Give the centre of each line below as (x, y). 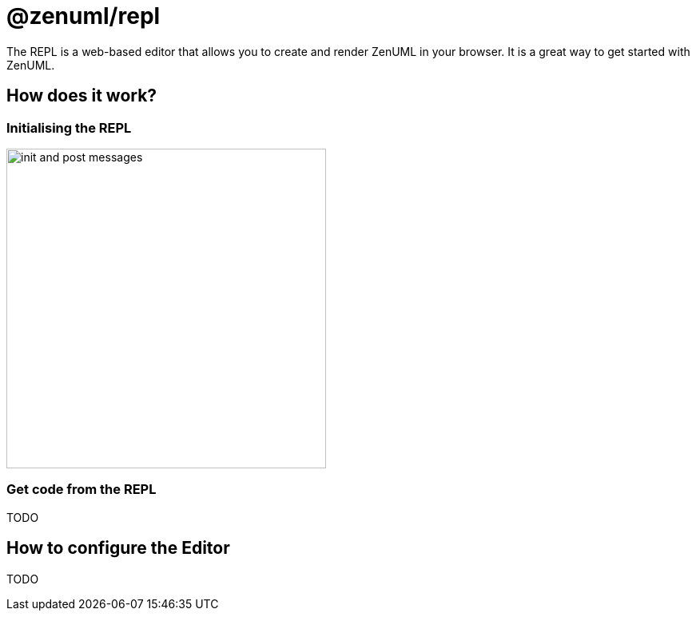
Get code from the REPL (82, 490)
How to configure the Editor (118, 548)
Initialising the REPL (69, 127)
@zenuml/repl (84, 16)
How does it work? (82, 96)
